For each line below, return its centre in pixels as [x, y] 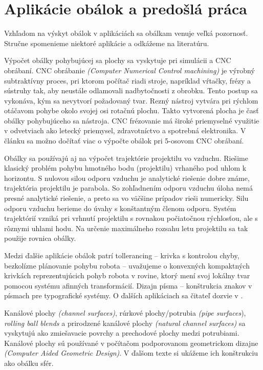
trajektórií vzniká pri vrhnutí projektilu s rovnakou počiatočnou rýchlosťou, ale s [131, 218]
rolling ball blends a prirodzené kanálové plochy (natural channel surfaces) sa [125, 323]
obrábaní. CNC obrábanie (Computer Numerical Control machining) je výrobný [129, 70]
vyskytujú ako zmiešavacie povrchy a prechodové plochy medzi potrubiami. [122, 333]
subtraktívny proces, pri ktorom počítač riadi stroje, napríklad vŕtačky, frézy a [128, 80]
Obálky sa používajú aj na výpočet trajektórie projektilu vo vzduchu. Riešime [126, 158]
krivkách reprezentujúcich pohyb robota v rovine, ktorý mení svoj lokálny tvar [127, 275]
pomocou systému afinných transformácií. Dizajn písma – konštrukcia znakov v [128, 285]
